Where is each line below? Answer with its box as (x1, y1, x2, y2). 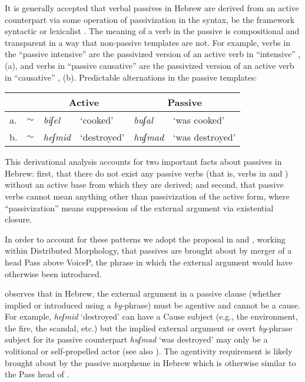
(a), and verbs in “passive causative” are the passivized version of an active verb (5, 59, 294, 71)
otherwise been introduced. (5, 267, 102, 280)
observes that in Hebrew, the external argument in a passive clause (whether (5, 287, 281, 300)
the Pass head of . (5, 368, 69, 380)
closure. (5, 213, 32, 225)
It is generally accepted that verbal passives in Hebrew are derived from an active (5, 2, 299, 14)
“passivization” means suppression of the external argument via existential (5, 201, 274, 214)
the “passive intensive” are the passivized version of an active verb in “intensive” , (5, 48, 301, 60)
